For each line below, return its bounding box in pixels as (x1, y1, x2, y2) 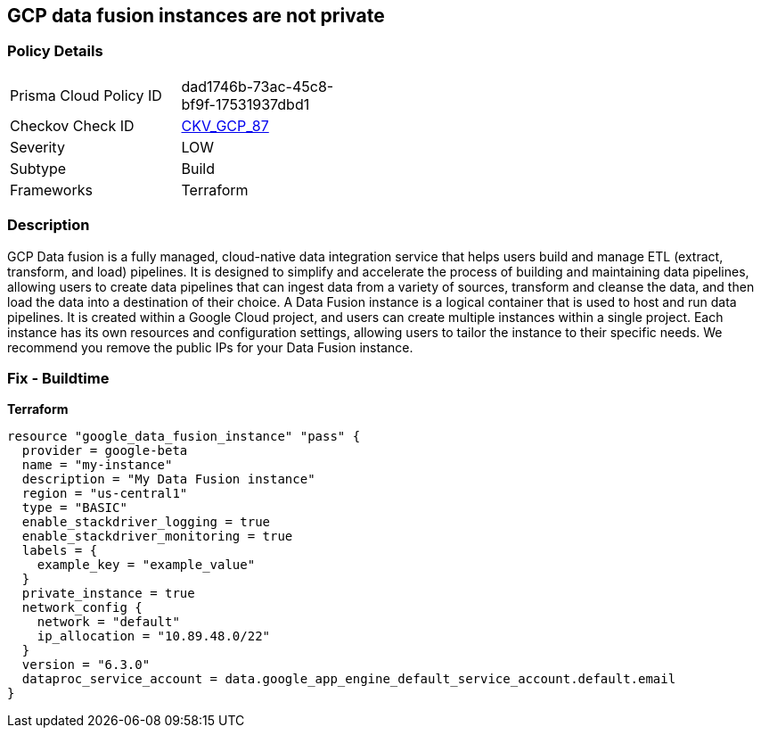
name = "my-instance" (21, 458, 173, 473)
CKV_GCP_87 (181, 116, 269, 135)
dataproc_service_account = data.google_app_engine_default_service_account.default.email (21, 672, 676, 687)
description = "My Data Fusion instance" (21, 472, 315, 487)
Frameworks (10, 180, 93, 199)
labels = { (21, 543, 98, 558)
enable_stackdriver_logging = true (21, 515, 271, 530)
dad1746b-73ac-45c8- (181, 77, 334, 95)
